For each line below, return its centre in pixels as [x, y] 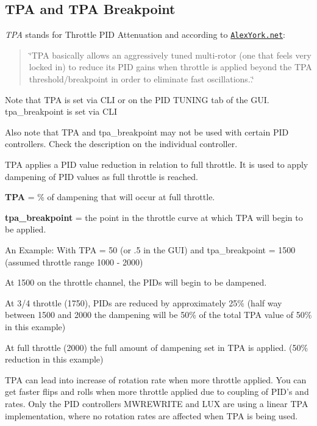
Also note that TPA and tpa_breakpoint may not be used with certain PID [147, 132]
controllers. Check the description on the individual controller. [121, 144]
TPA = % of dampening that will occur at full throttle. [110, 197]
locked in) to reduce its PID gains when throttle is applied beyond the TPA [170, 67]
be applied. [26, 229]
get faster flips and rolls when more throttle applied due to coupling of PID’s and [157, 392]
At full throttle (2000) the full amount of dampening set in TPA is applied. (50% [157, 347]
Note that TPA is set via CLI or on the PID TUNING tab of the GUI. [137, 99]
